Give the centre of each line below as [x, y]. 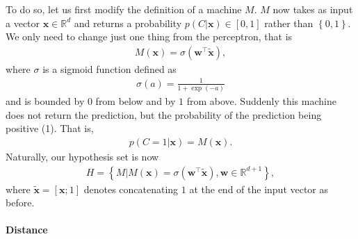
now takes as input [313, 9]
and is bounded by [45, 101]
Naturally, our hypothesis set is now [82, 157]
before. [20, 203]
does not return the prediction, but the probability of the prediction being [164, 114]
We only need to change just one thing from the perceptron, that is [149, 36]
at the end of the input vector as [259, 189]
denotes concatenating [131, 189]
